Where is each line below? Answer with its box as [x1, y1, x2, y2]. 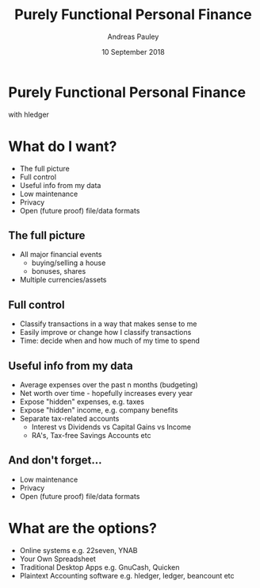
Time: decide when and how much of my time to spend [19, 336, 201, 346]
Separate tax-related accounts [19, 414, 120, 424]
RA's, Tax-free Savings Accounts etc [31, 431, 151, 440]
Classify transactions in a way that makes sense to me [19, 319, 197, 329]
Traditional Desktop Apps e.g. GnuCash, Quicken [19, 562, 180, 572]
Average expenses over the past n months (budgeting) [19, 380, 198, 390]
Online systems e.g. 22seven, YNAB [19, 545, 138, 555]
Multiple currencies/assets [19, 275, 107, 285]
